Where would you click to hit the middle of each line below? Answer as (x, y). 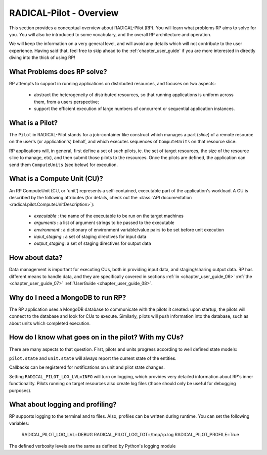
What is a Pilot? (33, 123)
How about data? (36, 258)
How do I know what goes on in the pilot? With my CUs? (96, 337)
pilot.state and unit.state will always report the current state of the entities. (93, 358)
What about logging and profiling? (63, 405)
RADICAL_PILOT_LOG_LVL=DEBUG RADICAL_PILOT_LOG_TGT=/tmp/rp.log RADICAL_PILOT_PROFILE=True (130, 435)
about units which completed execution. (50, 323)
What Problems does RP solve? (58, 72)
